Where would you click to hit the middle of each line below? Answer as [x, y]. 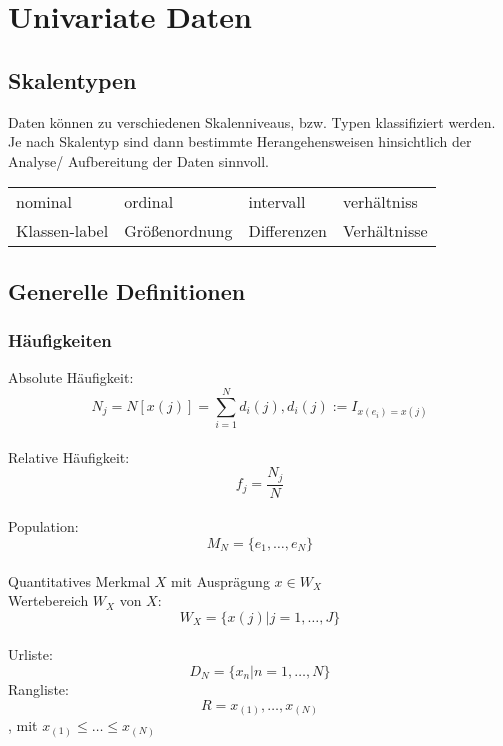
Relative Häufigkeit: [69, 456]
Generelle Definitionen [127, 290]
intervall [277, 202]
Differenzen [287, 231]
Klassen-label [62, 231]
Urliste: [30, 654]
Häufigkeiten [60, 340]
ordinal [149, 202]
